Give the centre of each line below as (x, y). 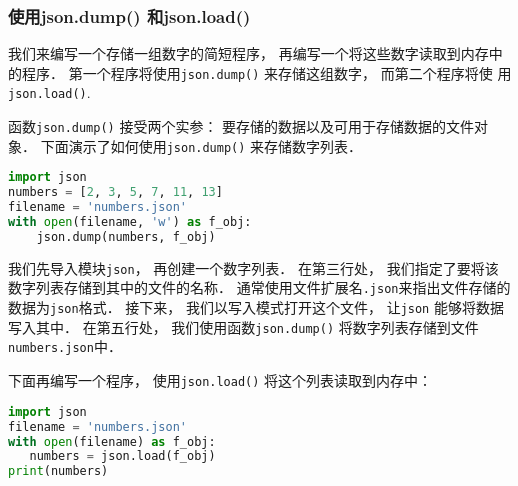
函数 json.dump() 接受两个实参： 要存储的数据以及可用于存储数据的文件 (241, 126)
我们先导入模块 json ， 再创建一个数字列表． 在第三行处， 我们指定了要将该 (253, 267)
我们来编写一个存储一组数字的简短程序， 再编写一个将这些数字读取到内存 (248, 53)
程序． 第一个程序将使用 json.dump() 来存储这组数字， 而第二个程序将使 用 (266, 72)
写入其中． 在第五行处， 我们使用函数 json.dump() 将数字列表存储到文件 (243, 326)
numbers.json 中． (65, 346)
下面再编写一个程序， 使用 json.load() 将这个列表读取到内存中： (220, 380)
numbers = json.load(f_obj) (122, 456)
